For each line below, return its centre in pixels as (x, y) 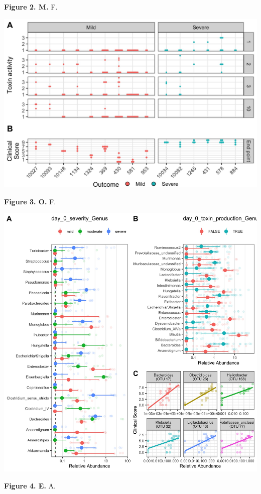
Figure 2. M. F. (31, 7)
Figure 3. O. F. (30, 201)
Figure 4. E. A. (30, 485)
